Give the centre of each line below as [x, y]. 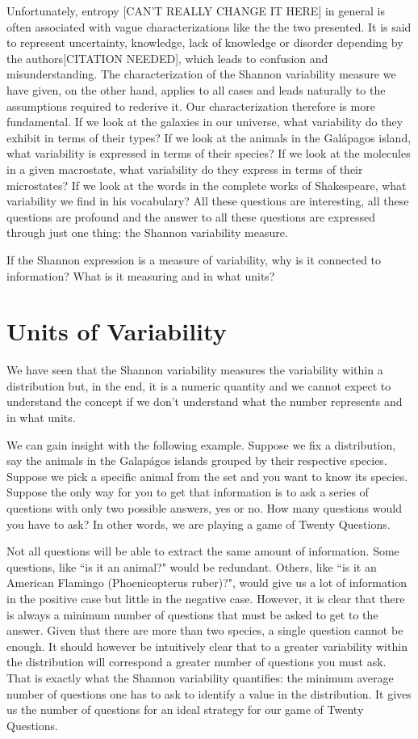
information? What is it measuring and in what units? [141, 275]
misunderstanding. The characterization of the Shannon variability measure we [201, 74]
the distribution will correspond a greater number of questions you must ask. [196, 662]
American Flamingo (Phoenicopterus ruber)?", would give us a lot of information [207, 583]
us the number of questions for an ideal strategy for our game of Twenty [185, 709]
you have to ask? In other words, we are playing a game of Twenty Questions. [199, 524]
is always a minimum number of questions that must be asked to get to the [192, 614]
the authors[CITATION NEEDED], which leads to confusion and [167, 58]
